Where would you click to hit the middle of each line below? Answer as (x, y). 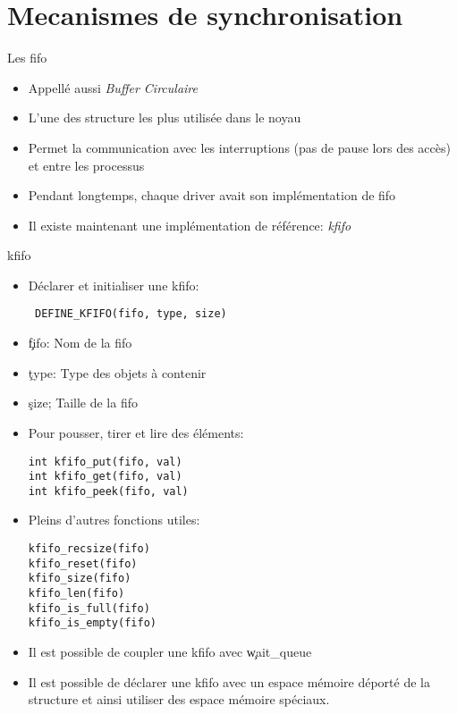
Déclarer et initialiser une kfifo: (114, 285)
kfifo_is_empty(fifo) (92, 623)
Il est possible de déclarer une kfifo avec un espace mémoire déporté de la (229, 681)
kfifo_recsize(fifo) (89, 549)
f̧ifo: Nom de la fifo (80, 343)
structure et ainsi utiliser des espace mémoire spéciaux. (179, 699)
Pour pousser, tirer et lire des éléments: (136, 432)
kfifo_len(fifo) (76, 594)
